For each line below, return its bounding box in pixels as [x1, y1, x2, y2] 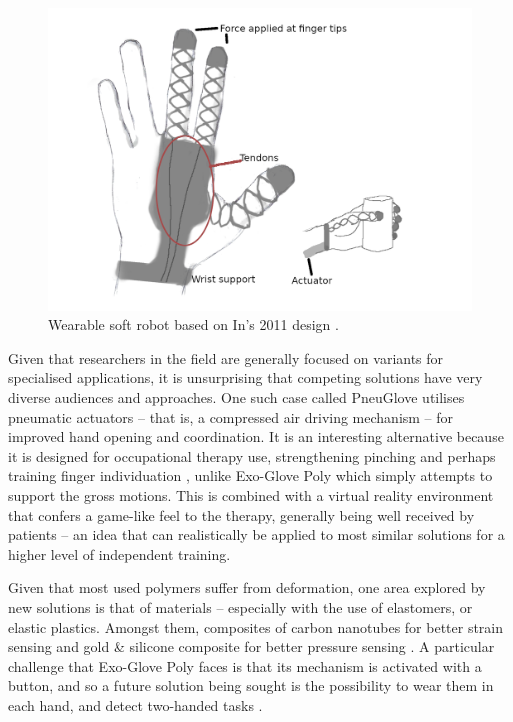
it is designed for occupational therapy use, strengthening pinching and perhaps [8, 445, 496, 466]
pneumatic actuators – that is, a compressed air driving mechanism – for [8, 406, 454, 427]
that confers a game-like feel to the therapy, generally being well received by [8, 504, 475, 525]
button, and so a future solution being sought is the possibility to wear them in [8, 675, 494, 696]
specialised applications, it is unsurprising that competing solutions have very [8, 367, 483, 388]
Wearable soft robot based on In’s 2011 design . [48, 314, 339, 335]
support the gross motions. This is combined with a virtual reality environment [8, 485, 494, 506]
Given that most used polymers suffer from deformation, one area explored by [8, 577, 486, 598]
